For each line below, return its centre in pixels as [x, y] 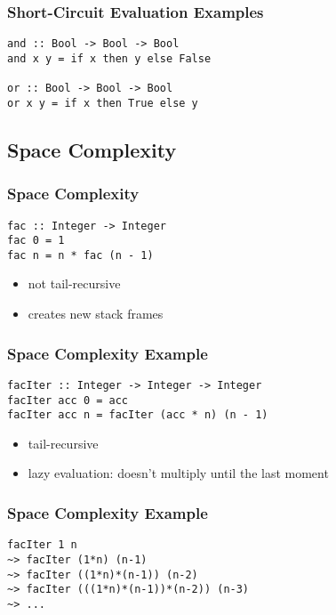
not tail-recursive [74, 283]
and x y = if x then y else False [109, 58]
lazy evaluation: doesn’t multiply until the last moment [178, 473]
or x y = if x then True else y [103, 103]
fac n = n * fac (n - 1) [80, 255]
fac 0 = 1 [36, 241]
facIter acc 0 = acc [68, 400]
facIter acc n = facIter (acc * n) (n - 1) [138, 415]
